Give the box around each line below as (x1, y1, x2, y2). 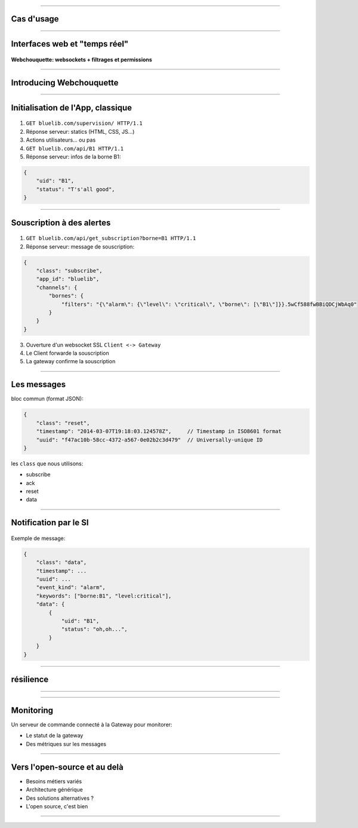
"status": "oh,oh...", (61, 626, 128, 633)
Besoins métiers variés (26, 777, 82, 785)
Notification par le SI (11, 517, 89, 528)
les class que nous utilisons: (11, 460, 84, 467)
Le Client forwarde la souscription (26, 349, 110, 357)
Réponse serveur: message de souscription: (26, 243, 134, 250)
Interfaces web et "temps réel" (11, 39, 129, 49)
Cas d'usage (11, 14, 59, 24)
